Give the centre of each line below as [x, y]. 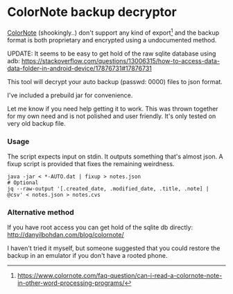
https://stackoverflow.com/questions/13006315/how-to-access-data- [121, 60]
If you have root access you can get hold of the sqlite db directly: [100, 227]
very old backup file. [36, 123]
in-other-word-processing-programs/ [71, 283]
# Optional [23, 182]
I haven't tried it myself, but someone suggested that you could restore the [114, 248]
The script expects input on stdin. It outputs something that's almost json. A [115, 156]
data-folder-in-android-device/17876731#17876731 [80, 68]
